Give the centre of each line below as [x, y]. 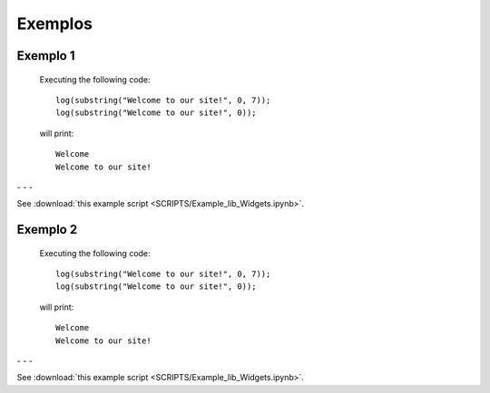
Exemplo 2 [47, 230]
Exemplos [55, 24]
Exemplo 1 [46, 56]
